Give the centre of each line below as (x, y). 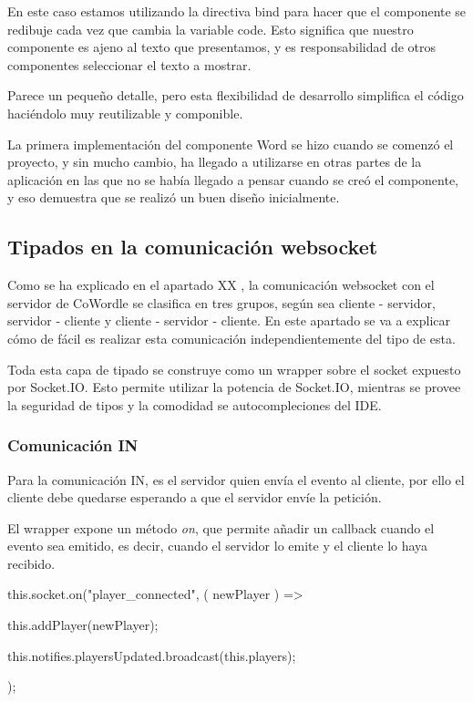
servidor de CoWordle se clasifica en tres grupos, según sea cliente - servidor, (221, 302)
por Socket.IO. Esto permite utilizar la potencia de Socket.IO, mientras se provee (234, 387)
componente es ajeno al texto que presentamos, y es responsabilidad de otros (222, 47)
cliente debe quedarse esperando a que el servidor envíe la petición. (195, 497)
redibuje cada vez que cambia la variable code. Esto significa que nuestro (211, 29)
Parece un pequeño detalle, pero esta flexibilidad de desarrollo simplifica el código (236, 95)
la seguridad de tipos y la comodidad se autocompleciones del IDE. (195, 404)
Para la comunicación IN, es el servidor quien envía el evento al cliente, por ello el (236, 479)
